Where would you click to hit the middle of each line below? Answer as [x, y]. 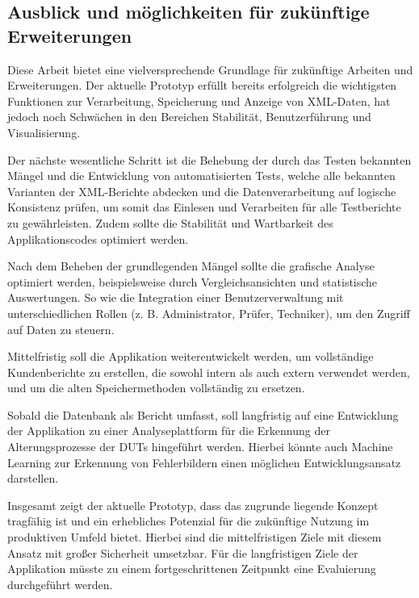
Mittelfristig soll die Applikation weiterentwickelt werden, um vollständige [191, 356]
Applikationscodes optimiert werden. [98, 238]
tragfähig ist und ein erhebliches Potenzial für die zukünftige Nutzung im [189, 521]
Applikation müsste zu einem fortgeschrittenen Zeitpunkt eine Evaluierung [192, 569]
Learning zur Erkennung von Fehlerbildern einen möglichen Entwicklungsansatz [204, 462]
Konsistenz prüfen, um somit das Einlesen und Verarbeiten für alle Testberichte [204, 207]
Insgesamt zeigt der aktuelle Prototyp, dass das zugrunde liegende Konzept [193, 505]
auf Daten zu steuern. [61, 329]
